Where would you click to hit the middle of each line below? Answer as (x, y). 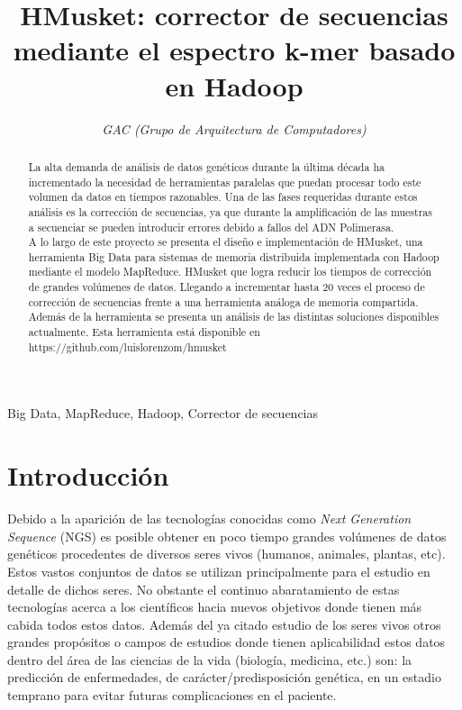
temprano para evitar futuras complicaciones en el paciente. (172, 695)
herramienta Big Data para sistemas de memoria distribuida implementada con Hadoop (234, 256)
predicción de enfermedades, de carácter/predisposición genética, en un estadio (224, 677)
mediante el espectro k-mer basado (234, 50)
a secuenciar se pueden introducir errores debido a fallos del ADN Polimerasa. (211, 227)
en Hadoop (234, 85)
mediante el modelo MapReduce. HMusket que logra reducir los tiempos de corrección (230, 272)
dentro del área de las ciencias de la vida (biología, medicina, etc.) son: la (210, 659)
